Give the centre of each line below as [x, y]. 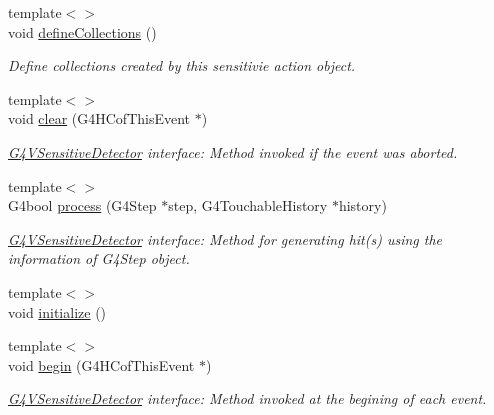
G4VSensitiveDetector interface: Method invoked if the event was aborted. [233, 151]
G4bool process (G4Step [82, 205]
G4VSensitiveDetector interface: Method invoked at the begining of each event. [247, 398]
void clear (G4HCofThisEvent [99, 118]
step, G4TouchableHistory [248, 205]
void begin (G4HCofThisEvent [101, 364]
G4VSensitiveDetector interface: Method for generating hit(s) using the [225, 238]
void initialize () [57, 311]
